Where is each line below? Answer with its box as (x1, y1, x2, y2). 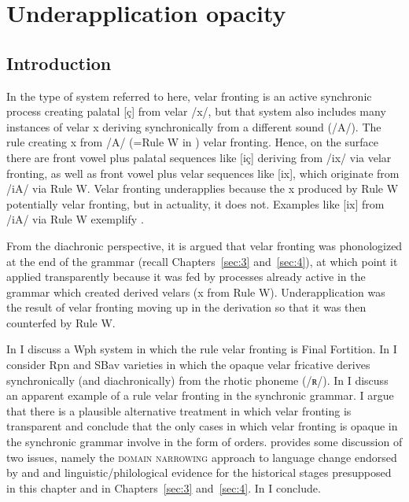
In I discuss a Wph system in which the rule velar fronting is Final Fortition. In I (6, 341, 397, 357)
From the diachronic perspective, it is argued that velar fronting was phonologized (6, 237, 403, 253)
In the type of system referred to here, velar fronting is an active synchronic (6, 87, 372, 104)
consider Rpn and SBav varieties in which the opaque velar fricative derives (6, 356, 370, 373)
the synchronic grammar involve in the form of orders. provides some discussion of (6, 434, 403, 450)
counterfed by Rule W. (6, 314, 116, 330)
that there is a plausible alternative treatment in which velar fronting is (6, 402, 352, 419)
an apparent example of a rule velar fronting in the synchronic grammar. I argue (6, 387, 394, 404)
